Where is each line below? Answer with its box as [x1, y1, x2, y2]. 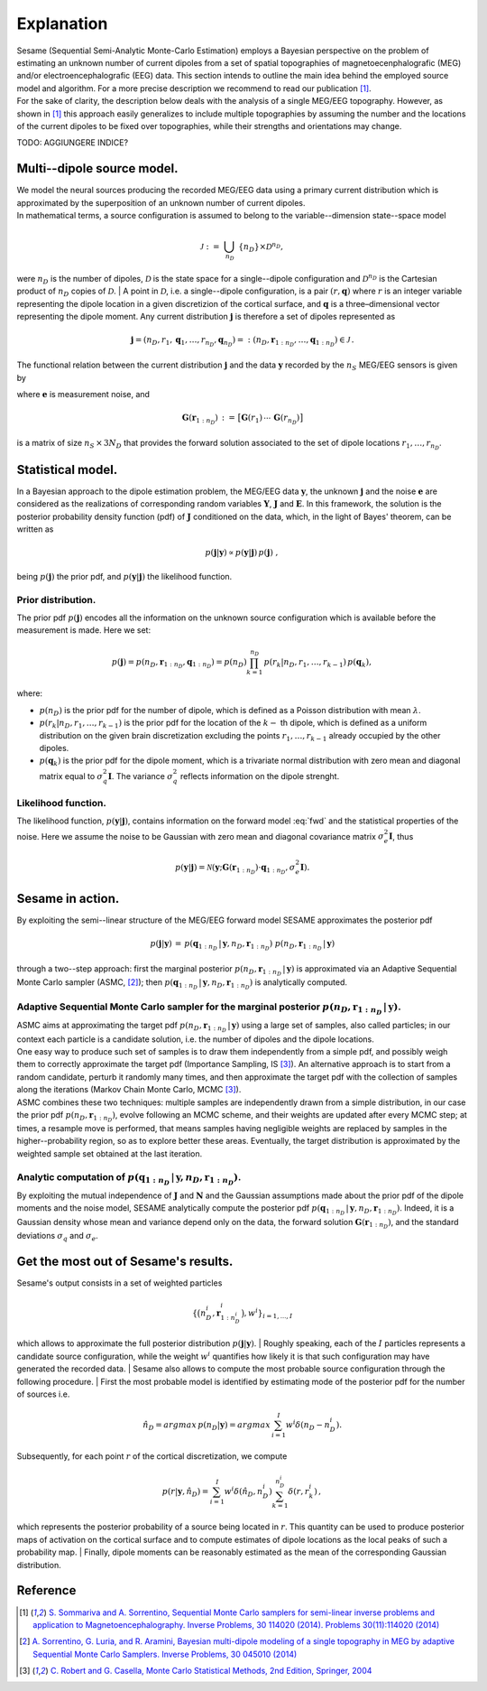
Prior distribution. [16, 593, 96, 606]
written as [16, 524, 54, 534]
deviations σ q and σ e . [16, 1230, 98, 1243]
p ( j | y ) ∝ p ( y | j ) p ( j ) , [204, 547, 279, 558]
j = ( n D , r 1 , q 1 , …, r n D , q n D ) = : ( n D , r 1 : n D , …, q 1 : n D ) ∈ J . [131, 335, 354, 348]
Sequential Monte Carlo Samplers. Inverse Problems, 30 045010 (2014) [32, 1649, 298, 1659]
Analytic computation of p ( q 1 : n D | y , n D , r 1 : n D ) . [16, 1170, 242, 1186]
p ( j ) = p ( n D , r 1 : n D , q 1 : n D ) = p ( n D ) [111, 656, 247, 670]
